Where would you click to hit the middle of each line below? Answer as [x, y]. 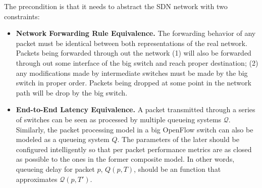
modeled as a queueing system [63, 139]
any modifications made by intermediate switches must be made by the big [132, 73]
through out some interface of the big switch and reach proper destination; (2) [137, 62]
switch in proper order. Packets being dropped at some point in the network [134, 83]
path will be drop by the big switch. [72, 92]
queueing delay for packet [55, 169]
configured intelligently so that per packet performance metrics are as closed [134, 149]
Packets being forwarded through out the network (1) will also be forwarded [134, 53]
